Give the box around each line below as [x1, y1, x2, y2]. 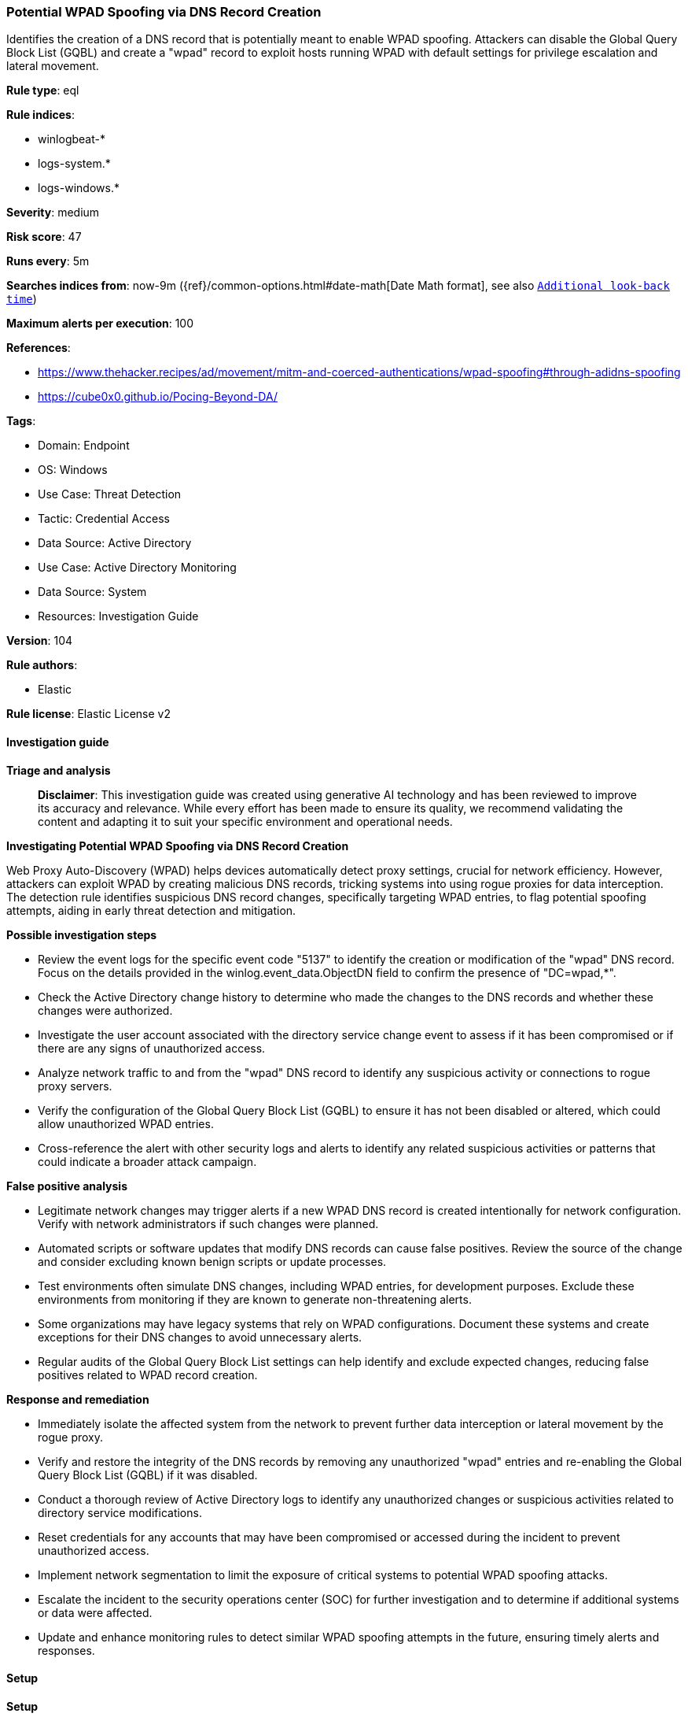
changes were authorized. [38, 1003, 173, 1017]
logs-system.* [38, 157, 111, 171]
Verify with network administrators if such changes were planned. [38, 1216, 379, 1230]
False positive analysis [6, 1179, 127, 1193]
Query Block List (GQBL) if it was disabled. [38, 1467, 258, 1482]
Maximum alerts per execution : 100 [6, 316, 194, 331]
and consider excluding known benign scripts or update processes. [38, 1254, 387, 1268]
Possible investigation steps [6, 927, 157, 942]
